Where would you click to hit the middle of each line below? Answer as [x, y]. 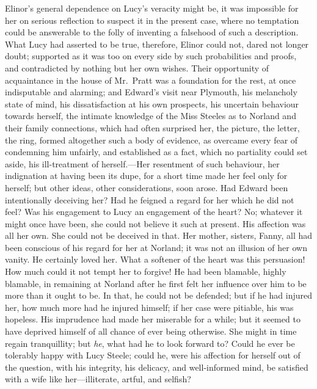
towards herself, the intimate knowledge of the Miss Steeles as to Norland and [151, 116]
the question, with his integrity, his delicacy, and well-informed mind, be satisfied [157, 367]
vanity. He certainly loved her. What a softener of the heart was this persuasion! [155, 259]
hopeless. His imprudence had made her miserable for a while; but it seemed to [153, 319]
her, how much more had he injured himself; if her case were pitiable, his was [149, 307]
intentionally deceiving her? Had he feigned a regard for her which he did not [150, 199]
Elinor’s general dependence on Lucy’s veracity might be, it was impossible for [152, 8]
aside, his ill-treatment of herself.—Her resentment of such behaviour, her [142, 163]
